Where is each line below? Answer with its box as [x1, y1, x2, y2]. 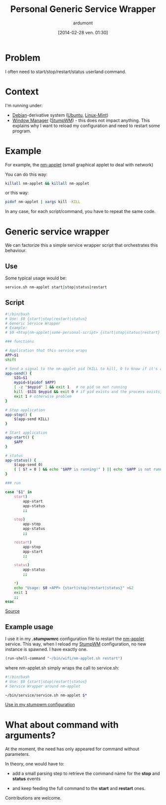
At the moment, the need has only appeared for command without [5, 746, 139, 752]
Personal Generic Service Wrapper [10, 3, 156, 15]
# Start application [5, 431, 48, 436]
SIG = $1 [14, 375, 28, 380]
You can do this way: [5, 171, 48, 177]
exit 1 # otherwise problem [14, 394, 72, 399]
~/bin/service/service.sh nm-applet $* [5, 693, 87, 698]
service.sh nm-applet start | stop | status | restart [5, 285, 107, 290]
